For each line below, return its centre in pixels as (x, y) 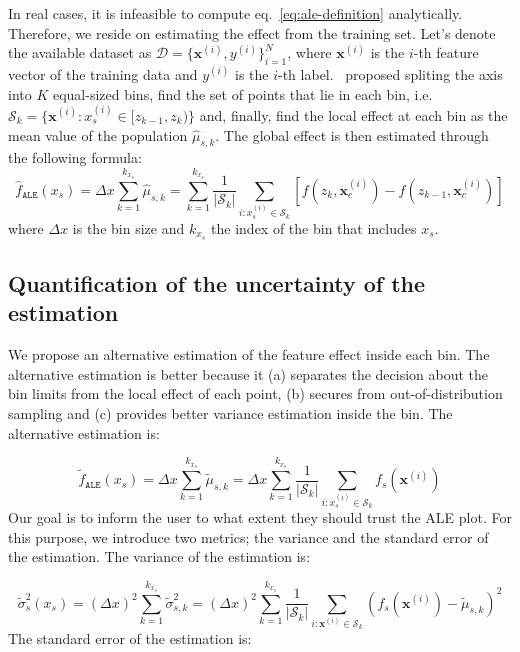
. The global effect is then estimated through (352, 134)
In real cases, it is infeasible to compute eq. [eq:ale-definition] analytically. (235, 13)
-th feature (446, 52)
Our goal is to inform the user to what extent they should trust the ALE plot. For (260, 516)
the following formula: (75, 157)
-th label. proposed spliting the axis (390, 73)
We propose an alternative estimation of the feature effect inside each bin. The (249, 354)
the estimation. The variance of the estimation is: (159, 556)
